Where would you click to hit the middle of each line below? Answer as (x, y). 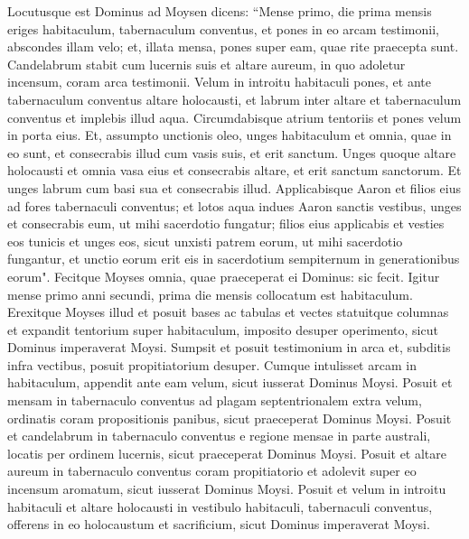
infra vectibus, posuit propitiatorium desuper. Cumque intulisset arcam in (212, 364)
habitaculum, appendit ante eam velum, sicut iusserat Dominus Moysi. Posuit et (230, 382)
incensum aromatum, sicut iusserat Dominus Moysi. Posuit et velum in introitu (227, 489)
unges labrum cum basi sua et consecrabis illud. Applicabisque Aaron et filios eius (234, 187)
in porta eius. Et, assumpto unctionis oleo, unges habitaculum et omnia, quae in (230, 135)
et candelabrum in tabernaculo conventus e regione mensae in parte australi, (219, 436)
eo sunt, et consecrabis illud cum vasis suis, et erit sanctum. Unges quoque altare (232, 152)
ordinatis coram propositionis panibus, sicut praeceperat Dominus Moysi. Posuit (230, 418)
